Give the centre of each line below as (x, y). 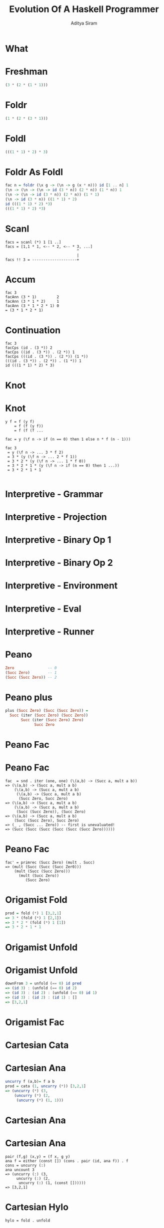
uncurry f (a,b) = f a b (30, 1082)
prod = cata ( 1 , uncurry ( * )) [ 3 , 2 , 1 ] (45, 1086)
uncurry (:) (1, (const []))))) (52, 1183)
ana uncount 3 (20, 1170)
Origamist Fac (35, 1022)
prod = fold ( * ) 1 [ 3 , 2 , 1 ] (33, 913)
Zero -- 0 (31, 668)
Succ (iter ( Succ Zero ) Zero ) (52, 720)
